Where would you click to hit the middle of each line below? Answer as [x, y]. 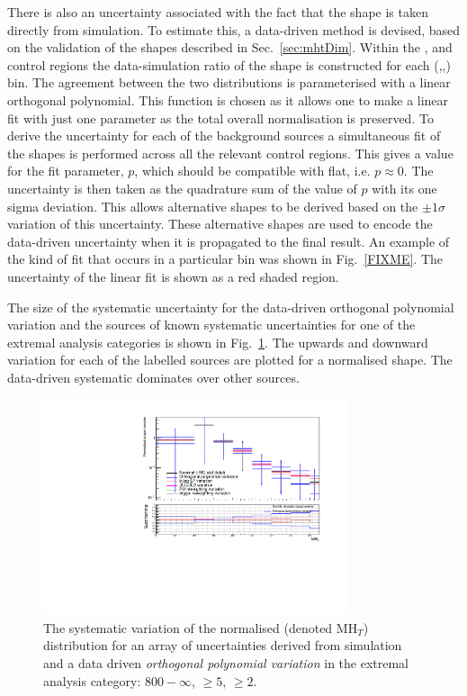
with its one [404, 188]
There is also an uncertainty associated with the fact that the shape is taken [218, 12]
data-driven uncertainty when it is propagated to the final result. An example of [229, 241]
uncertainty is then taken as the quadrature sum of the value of [182, 188]
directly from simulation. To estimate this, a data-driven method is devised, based [234, 29]
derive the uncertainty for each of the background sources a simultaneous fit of [224, 136]
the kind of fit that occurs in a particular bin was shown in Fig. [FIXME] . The [225, 259]
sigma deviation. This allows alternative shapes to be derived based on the [213, 206]
